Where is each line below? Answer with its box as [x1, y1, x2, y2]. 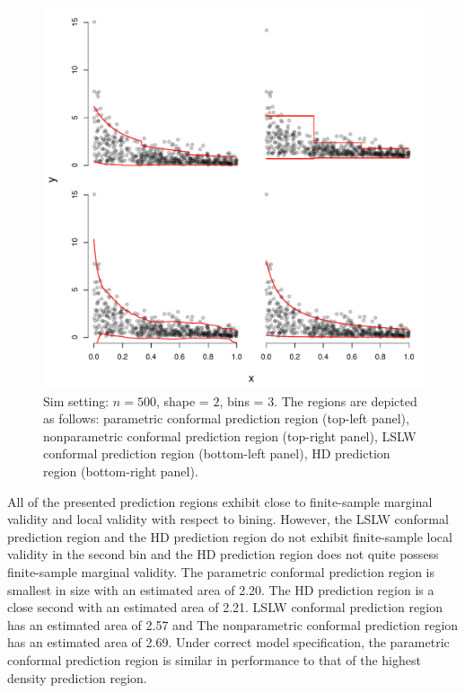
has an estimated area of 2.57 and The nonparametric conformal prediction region [7, 615, 459, 634]
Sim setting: [43, 391, 110, 410]
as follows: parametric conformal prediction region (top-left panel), [43, 409, 409, 428]
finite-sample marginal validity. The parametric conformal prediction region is [7, 562, 435, 581]
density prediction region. [7, 668, 147, 687]
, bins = [219, 391, 264, 410]
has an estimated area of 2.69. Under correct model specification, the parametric [7, 633, 450, 652]
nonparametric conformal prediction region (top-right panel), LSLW [43, 426, 417, 445]
